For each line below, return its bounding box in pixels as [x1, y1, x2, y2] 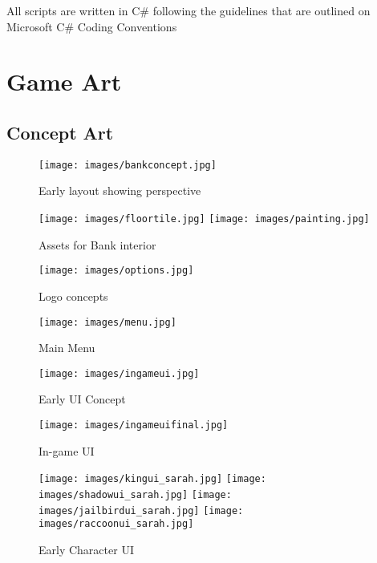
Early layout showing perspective [39, 182, 201, 199]
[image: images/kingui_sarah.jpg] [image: [39, 473, 266, 485]
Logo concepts [39, 287, 108, 304]
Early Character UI [39, 541, 134, 557]
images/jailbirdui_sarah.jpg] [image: [39, 504, 244, 516]
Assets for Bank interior [39, 236, 156, 253]
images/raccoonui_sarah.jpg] [39, 518, 194, 530]
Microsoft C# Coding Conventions [6, 18, 177, 34]
